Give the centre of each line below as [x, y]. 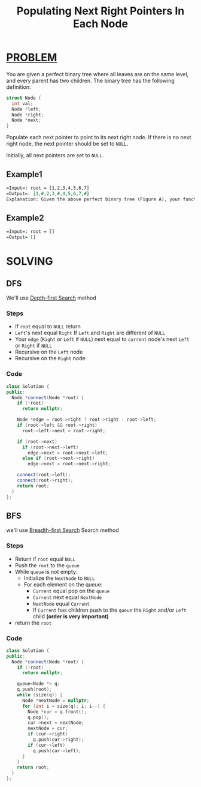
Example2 [25, 218]
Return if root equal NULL [45, 559]
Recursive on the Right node [50, 358]
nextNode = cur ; [48, 728]
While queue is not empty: [46, 571]
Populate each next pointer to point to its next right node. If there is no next [99, 137]
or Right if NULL [33, 346]
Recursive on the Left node [49, 352]
